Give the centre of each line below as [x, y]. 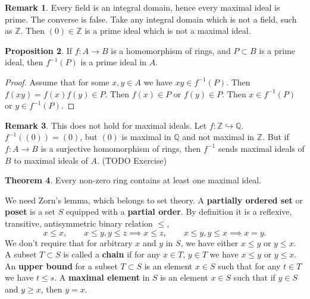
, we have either [209, 242]
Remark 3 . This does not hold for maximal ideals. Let [106, 125]
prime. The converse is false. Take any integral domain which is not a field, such [151, 19]
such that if [254, 277]
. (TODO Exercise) [132, 160]
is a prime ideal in [114, 62]
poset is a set [30, 211]
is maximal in [146, 137]
